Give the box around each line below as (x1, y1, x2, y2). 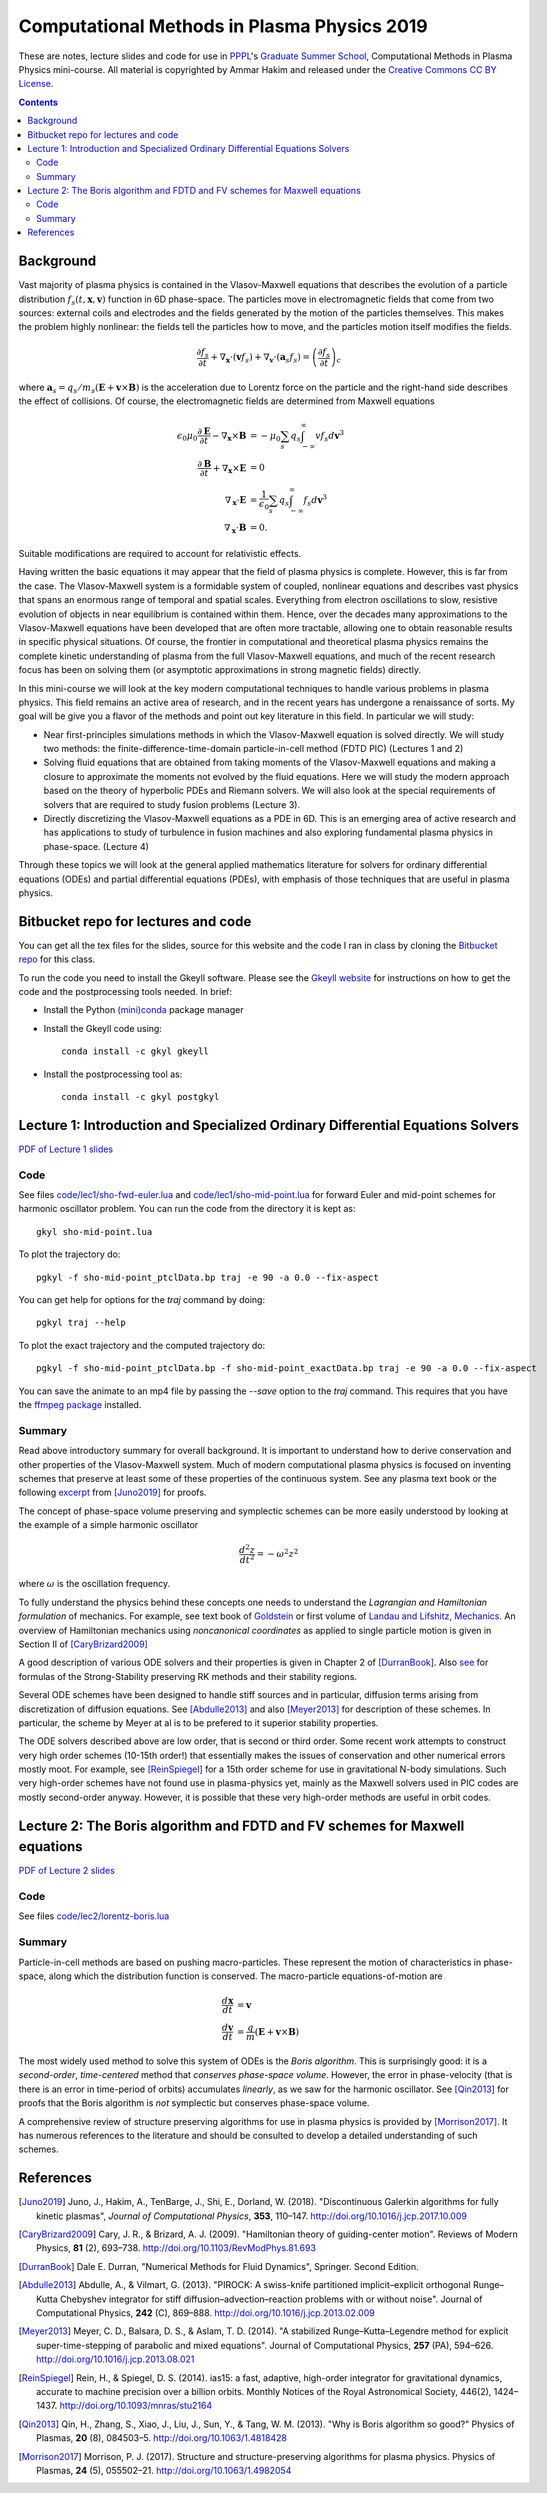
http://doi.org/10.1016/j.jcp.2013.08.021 (36, 2353, 195, 2365)
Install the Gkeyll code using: (43, 1022, 162, 1034)
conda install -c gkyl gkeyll (61, 1046, 210, 1057)
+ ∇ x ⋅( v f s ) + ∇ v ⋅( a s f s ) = (210, 351, 310, 365)
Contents (18, 96, 59, 108)
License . (18, 78, 54, 90)
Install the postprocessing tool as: (43, 1068, 183, 1080)
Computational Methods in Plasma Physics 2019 (18, 15, 429, 37)
